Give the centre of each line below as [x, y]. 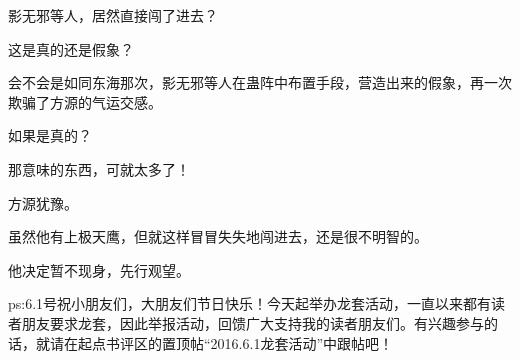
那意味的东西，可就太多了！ [99, 168]
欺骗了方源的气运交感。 [85, 101]
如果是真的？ [50, 135]
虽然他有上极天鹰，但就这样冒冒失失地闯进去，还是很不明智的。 [218, 236]
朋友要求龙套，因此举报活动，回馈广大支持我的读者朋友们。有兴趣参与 [252, 322]
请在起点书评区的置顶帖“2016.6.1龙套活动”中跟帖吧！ [221, 342]
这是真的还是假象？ [71, 48]
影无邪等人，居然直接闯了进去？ [113, 15]
